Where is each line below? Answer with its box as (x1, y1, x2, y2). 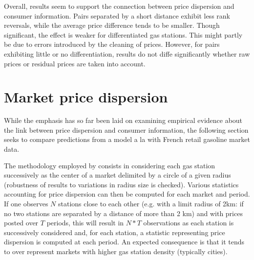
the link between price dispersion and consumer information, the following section (4, 124, 249, 135)
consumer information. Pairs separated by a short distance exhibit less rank (4, 10, 230, 20)
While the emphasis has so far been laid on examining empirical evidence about (4, 115, 243, 125)
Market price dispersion (4, 87, 168, 107)
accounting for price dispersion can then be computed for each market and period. (4, 189, 250, 199)
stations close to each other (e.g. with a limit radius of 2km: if (58, 199, 244, 209)
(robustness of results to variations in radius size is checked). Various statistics (4, 179, 239, 189)
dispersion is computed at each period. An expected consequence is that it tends (4, 237, 245, 247)
